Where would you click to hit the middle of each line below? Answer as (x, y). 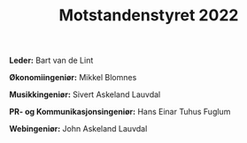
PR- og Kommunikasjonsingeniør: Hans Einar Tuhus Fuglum (120, 112)
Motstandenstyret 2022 (149, 15)
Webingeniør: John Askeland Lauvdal (78, 129)
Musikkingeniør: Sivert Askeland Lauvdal (85, 94)
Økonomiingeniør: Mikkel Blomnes (73, 78)
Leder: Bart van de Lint (51, 60)
